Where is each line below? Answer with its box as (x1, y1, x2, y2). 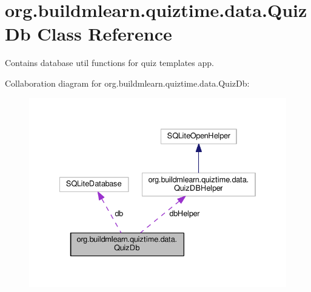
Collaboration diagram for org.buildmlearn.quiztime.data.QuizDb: (5, 76, 250, 89)
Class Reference (37, 21, 172, 46)
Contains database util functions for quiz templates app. (5, 56, 214, 69)
